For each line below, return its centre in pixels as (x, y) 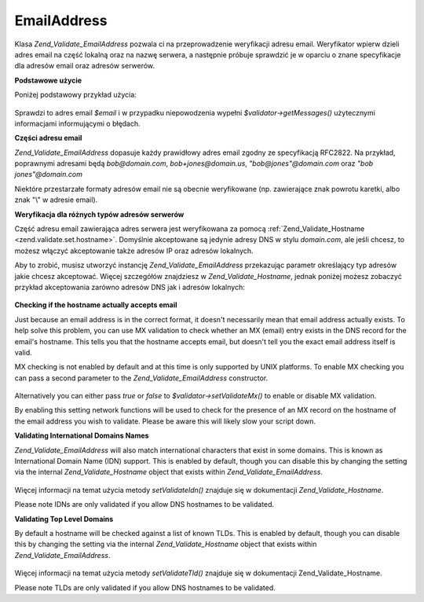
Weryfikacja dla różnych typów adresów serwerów (99, 214)
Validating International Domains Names (82, 435)
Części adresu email (48, 138)
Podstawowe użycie (48, 80)
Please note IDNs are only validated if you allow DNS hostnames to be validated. (144, 505)
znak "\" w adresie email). (56, 200)
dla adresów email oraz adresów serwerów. (85, 66)
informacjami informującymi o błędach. (77, 123)
